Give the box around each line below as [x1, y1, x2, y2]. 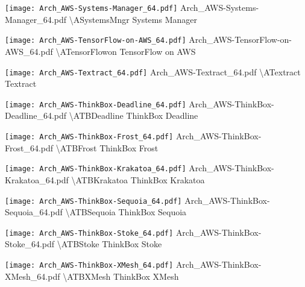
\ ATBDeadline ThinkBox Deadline [69, 109, 198, 122]
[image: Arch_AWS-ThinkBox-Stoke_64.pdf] [5, 229, 174, 238]
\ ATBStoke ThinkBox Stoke [57, 238, 162, 250]
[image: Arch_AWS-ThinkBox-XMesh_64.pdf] [5, 261, 174, 270]
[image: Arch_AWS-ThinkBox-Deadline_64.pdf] [5, 100, 186, 109]
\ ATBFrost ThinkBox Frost [55, 141, 159, 154]
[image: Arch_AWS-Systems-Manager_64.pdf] [5, 4, 178, 13]
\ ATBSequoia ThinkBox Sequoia [65, 206, 187, 218]
